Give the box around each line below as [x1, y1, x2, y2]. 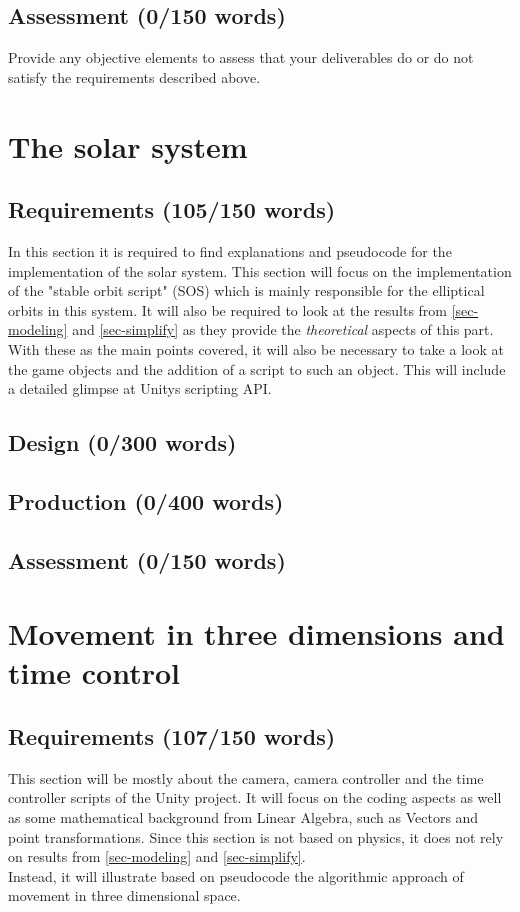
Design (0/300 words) [8, 427, 237, 458]
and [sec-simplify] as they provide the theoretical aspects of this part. [72, 319, 494, 340]
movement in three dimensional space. [8, 885, 241, 906]
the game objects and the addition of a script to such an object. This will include [8, 358, 506, 379]
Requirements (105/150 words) [8, 194, 336, 225]
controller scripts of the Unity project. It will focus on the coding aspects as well [8, 787, 502, 808]
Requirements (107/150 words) [8, 721, 336, 752]
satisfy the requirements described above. [8, 66, 261, 87]
